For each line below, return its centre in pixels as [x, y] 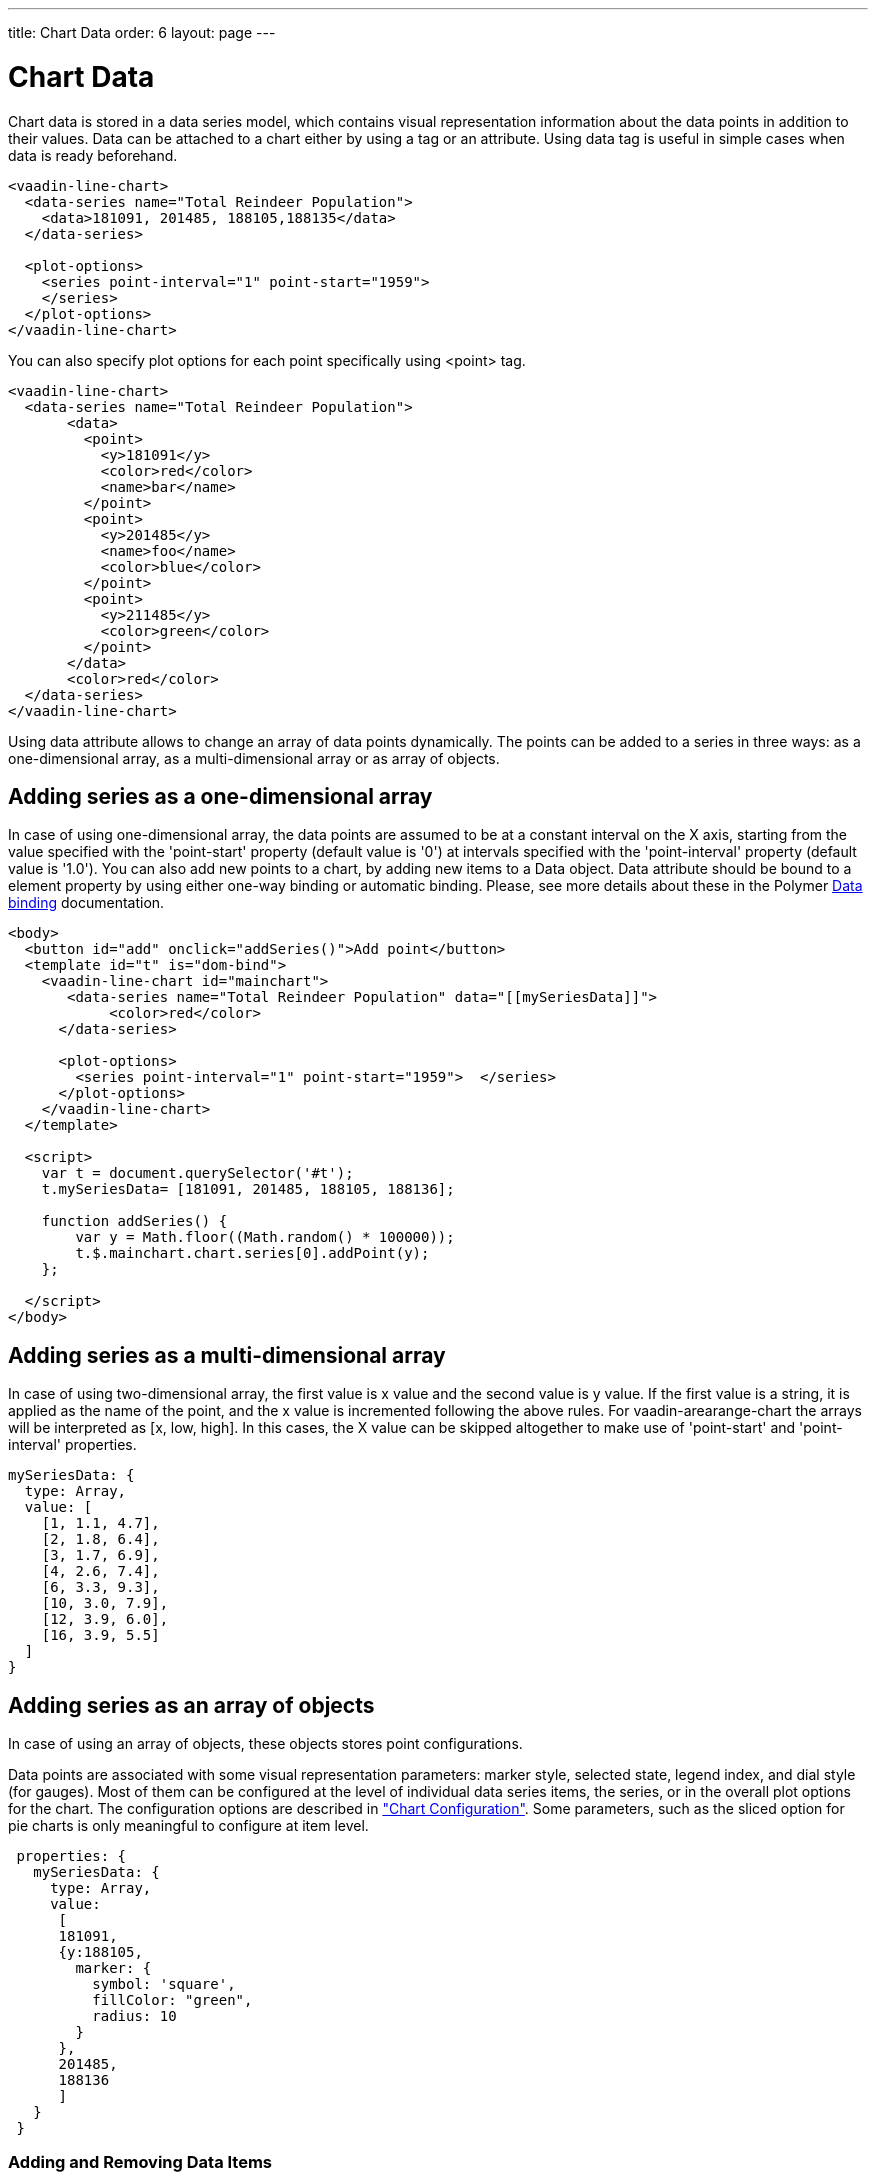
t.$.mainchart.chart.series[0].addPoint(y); [252, 1253]
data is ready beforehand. [93, 155]
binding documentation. [86, 903]
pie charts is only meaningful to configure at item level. [188, 1826]
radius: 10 [134, 2016]
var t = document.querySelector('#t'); [197, 1173]
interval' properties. [72, 1445]
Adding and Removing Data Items [140, 2162]
